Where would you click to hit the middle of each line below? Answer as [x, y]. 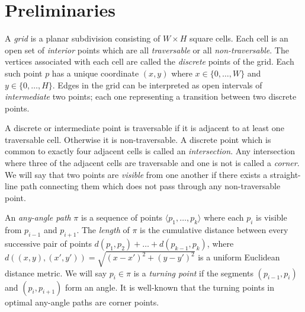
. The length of [103, 230]
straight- [285, 174]
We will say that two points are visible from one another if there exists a [136, 174]
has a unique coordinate [95, 73]
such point [24, 73]
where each [224, 217]
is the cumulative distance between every [214, 230]
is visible [272, 217]
